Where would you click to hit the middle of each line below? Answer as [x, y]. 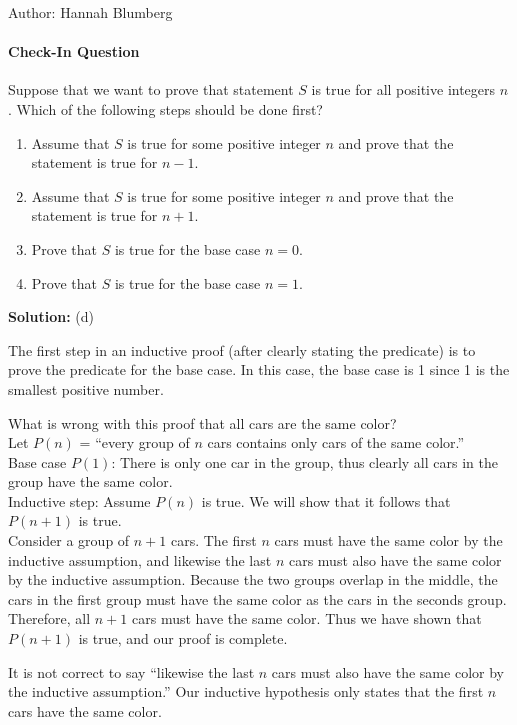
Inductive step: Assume [79, 500]
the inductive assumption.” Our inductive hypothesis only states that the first [246, 691]
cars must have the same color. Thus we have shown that [307, 618]
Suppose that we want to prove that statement [151, 89]
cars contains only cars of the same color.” [336, 442]
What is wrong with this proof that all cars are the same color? [202, 422]
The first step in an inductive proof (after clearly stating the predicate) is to [242, 349]
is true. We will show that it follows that [326, 500]
